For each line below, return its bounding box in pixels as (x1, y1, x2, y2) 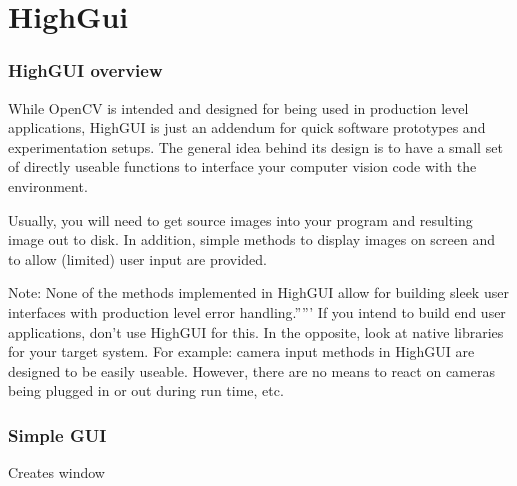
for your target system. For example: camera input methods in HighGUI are (8, 341, 475, 362)
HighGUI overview (8, 58, 163, 83)
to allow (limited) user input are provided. (8, 248, 267, 269)
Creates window (8, 462, 105, 483)
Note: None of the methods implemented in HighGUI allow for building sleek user (8, 282, 509, 303)
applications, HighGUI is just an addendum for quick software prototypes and (8, 117, 486, 138)
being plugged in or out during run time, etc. (8, 380, 284, 401)
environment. (8, 175, 88, 196)
